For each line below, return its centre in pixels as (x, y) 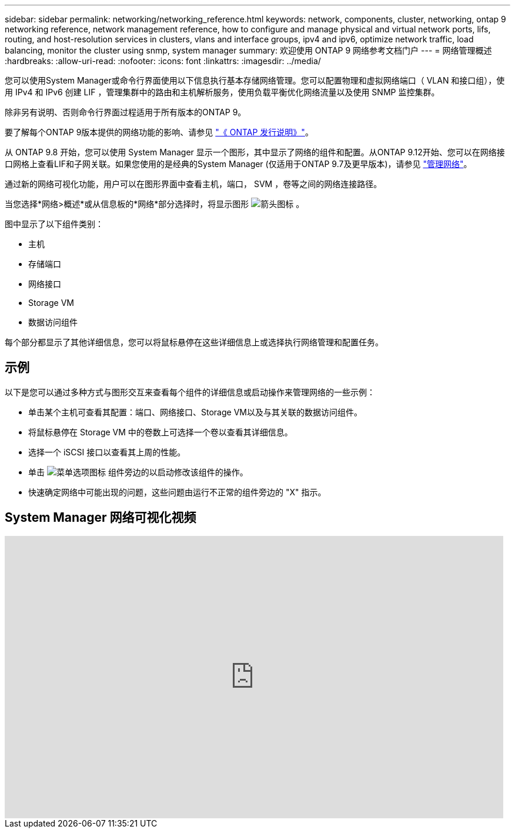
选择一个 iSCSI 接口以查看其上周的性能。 (107, 452)
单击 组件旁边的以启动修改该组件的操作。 (138, 472)
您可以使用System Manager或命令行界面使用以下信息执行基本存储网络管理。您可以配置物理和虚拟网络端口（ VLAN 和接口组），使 (255, 80)
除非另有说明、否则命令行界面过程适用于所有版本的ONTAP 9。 (126, 112)
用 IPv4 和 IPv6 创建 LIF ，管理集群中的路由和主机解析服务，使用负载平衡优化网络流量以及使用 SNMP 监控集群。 (222, 92)
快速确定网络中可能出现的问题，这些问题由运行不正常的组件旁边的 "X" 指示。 (177, 492)
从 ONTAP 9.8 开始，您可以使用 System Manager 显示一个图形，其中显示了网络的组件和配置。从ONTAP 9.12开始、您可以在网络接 (255, 152)
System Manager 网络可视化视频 (101, 518)
